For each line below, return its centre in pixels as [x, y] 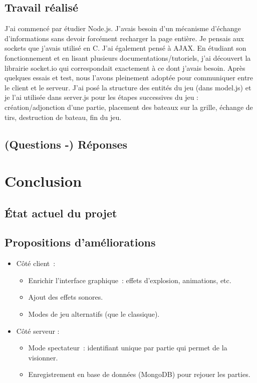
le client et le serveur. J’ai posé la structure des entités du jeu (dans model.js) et [128, 87]
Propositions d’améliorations [80, 242]
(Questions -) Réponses [66, 144]
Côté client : [36, 263]
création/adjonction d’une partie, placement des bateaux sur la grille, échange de [129, 107]
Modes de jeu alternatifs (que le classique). [94, 314]
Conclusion [43, 181]
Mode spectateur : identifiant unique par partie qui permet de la [128, 348]
